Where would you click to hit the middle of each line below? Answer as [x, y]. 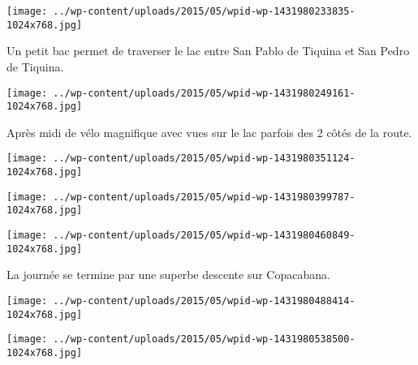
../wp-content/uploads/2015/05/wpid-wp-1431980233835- [204, 11]
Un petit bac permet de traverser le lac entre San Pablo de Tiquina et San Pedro [208, 51]
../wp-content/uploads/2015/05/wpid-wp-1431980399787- [204, 197]
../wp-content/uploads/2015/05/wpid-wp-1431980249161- [204, 93]
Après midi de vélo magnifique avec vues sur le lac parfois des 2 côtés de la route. [209, 132]
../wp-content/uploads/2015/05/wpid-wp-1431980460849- [204, 236]
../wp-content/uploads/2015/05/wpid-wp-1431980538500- [204, 339]
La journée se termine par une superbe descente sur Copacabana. [168, 275]
